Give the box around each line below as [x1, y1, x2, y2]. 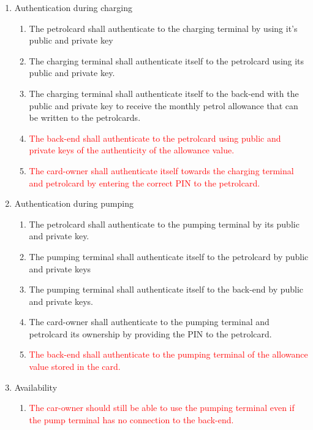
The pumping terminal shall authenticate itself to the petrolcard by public [29, 250, 309, 263]
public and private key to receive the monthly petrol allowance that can [29, 99, 298, 112]
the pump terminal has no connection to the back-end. [29, 413, 234, 426]
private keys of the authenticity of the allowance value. [29, 144, 235, 156]
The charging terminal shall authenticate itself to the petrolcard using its [29, 54, 304, 67]
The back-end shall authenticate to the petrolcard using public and [29, 131, 281, 144]
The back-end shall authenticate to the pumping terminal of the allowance [29, 348, 308, 361]
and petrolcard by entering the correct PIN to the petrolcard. [29, 176, 260, 189]
